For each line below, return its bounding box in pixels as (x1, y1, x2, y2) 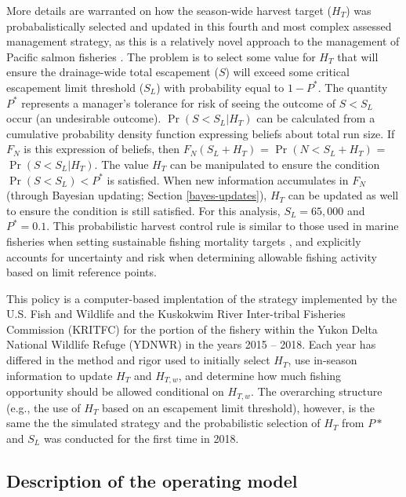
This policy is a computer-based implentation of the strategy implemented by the (6, 290, 397, 306)
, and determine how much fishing (178, 367, 342, 383)
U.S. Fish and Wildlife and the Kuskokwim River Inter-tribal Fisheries (6, 305, 346, 322)
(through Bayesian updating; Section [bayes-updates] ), (6, 187, 267, 203)
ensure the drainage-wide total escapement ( (6, 64, 219, 80)
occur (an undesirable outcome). (6, 110, 161, 126)
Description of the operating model (6, 468, 298, 492)
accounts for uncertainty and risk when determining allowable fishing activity (6, 248, 377, 265)
